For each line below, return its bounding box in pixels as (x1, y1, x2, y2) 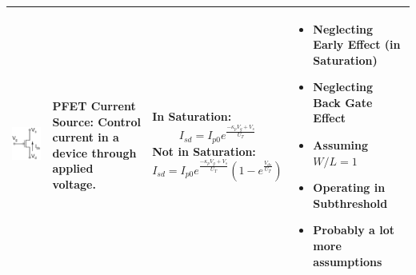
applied (52, 160, 94, 177)
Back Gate (313, 94, 373, 110)
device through (52, 144, 137, 161)
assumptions (313, 253, 382, 269)
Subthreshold (313, 194, 388, 211)
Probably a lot (313, 221, 395, 238)
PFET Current (52, 98, 136, 114)
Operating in (313, 179, 386, 196)
